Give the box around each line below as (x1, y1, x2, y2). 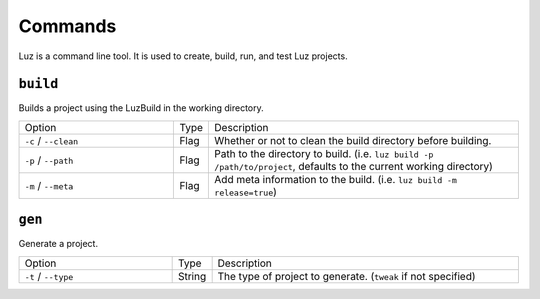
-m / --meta (24, 178, 74, 192)
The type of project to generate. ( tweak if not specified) (217, 269, 476, 283)
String (177, 269, 207, 283)
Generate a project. (18, 238, 99, 250)
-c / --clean (24, 133, 79, 147)
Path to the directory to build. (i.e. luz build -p (214, 146, 434, 160)
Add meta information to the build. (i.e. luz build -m (214, 172, 457, 186)
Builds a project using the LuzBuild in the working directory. (18, 102, 264, 114)
